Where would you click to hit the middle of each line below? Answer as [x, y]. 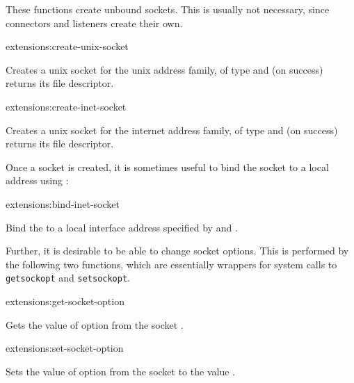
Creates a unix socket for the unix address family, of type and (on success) [164, 69]
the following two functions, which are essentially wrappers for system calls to [171, 264]
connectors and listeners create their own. [94, 23]
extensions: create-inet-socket [66, 106]
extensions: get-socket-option [65, 301]
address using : [37, 180]
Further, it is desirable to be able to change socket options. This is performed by [177, 251]
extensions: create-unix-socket [67, 46]
